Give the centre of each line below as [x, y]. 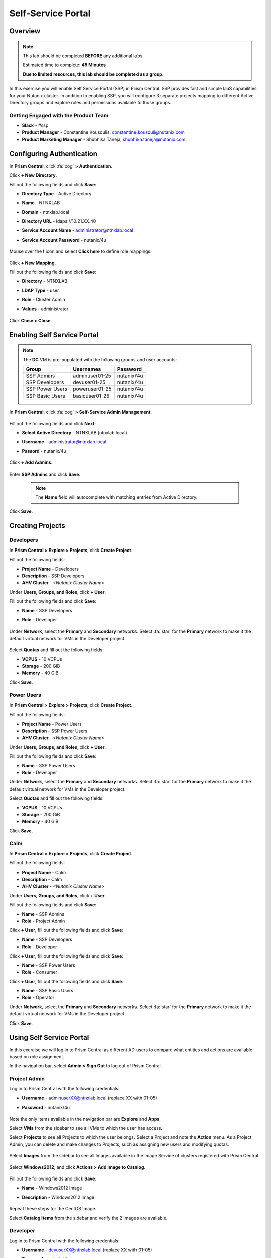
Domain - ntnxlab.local [46, 212]
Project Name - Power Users [52, 724]
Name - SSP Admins [43, 914]
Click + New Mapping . [33, 263]
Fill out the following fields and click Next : [53, 423]
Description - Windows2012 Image [58, 1197]
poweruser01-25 [92, 389]
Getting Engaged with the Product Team [59, 115]
